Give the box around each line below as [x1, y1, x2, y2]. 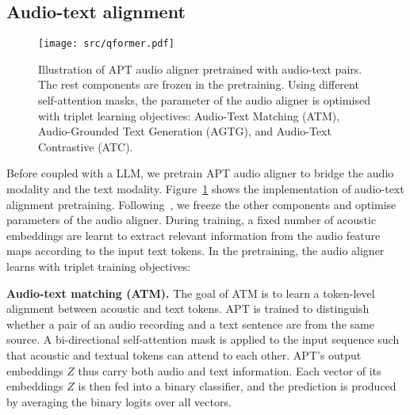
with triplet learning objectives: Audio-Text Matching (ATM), [38, 107, 340, 124]
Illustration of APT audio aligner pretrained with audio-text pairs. [38, 60, 362, 77]
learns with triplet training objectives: [6, 257, 191, 274]
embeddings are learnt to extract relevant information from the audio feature [6, 227, 381, 243]
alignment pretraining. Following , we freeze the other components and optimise [6, 196, 397, 212]
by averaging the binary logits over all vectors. [6, 393, 232, 409]
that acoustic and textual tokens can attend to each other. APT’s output [6, 346, 362, 363]
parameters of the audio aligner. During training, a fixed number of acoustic [6, 211, 377, 228]
